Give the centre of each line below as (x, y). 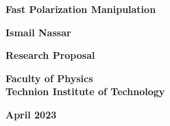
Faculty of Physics (49, 78)
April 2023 (31, 114)
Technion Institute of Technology (85, 91)
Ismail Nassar (38, 32)
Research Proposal (50, 55)
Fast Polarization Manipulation (81, 9)
